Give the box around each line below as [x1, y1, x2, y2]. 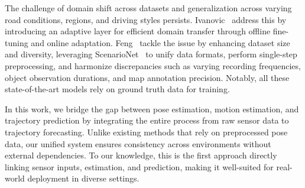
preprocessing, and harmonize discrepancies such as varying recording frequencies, [5, 59, 301, 72]
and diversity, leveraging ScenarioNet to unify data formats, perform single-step [5, 48, 297, 60]
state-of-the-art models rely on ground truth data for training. [5, 83, 230, 95]
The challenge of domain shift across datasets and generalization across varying [5, 2, 292, 14]
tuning [5, 36, 28, 48]
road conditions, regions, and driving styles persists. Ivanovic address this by [5, 13, 287, 25]
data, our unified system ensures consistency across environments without [5, 137, 271, 150]
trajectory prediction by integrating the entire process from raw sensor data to [5, 114, 289, 127]
